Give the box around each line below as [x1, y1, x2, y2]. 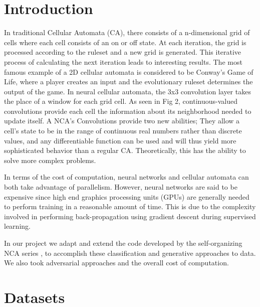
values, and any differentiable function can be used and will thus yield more [4, 135, 236, 145]
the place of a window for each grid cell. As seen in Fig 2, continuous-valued [4, 96, 237, 106]
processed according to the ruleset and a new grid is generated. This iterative [4, 47, 241, 57]
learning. [4, 221, 31, 231]
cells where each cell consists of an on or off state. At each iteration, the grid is [4, 37, 246, 47]
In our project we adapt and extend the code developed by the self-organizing [4, 238, 242, 248]
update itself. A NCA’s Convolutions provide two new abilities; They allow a [4, 115, 240, 126]
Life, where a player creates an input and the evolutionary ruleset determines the [4, 76, 253, 87]
